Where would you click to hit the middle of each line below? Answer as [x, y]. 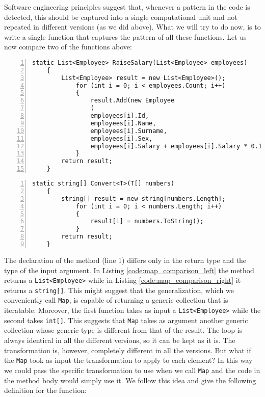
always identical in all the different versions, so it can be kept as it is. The [120, 340]
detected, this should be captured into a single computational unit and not [121, 17]
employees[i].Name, [123, 123]
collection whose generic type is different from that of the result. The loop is [123, 330]
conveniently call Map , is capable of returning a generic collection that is [116, 300]
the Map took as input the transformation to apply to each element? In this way [128, 360]
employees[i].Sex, [122, 138]
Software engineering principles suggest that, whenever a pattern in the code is [127, 7]
